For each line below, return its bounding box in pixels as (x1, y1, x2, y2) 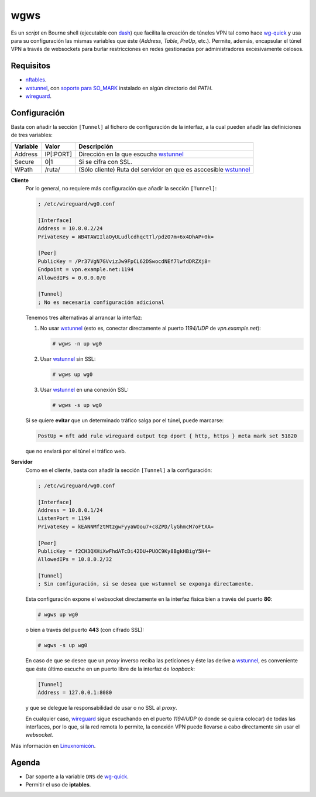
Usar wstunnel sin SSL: (40, 355, 96, 362)
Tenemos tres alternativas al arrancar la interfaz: (25, 314, 143, 321)
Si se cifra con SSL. (78, 158, 133, 166)
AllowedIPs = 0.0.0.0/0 (37, 274, 107, 281)
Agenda (11, 757, 40, 767)
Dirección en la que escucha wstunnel (78, 150, 184, 158)
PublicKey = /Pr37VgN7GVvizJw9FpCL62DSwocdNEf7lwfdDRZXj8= (37, 258, 211, 265)
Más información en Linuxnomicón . (11, 742, 96, 749)
